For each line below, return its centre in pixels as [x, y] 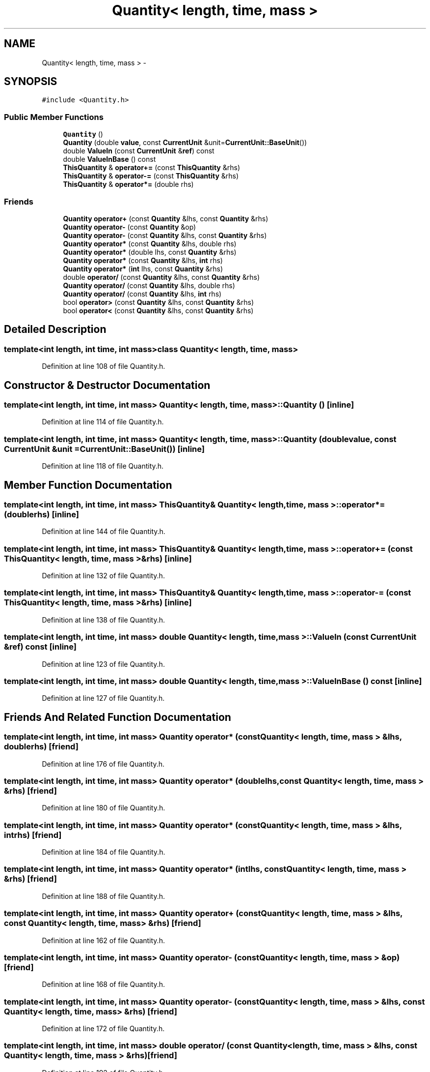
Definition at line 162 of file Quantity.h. [103, 940]
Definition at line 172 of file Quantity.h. [103, 1029]
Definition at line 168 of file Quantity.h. [104, 984]
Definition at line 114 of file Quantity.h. [103, 422]
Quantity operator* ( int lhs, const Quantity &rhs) [143, 268]
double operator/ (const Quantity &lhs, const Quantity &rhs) [161, 277]
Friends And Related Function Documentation [118, 717]
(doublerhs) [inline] [41, 514]
